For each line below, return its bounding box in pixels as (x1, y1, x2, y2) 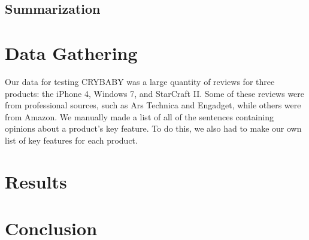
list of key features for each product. (5, 133, 138, 146)
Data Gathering (5, 40, 138, 65)
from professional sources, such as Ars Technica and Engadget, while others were (5, 99, 301, 111)
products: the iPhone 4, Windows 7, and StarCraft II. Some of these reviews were (5, 87, 305, 99)
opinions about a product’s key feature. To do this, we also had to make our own (5, 122, 302, 135)
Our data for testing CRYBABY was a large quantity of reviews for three (5, 75, 275, 87)
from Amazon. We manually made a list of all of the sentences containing (5, 110, 274, 123)
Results (5, 169, 67, 193)
